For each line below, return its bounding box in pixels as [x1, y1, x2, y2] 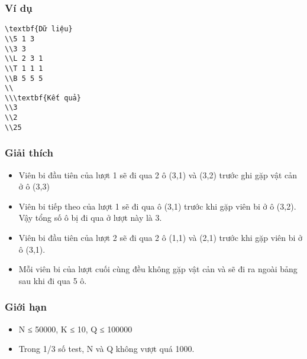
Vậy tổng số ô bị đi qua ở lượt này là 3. [18, 211, 162, 224]
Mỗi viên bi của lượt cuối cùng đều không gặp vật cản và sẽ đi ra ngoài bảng [18, 263, 298, 275]
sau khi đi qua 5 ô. [18, 274, 87, 286]
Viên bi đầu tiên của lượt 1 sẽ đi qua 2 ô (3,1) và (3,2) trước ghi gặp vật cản [18, 168, 298, 181]
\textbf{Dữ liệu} [5, 25, 73, 34]
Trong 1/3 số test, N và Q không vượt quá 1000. [18, 342, 195, 355]
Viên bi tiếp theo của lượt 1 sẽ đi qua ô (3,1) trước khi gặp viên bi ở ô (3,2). [18, 200, 296, 212]
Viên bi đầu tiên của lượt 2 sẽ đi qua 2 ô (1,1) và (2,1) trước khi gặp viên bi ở [18, 231, 303, 244]
